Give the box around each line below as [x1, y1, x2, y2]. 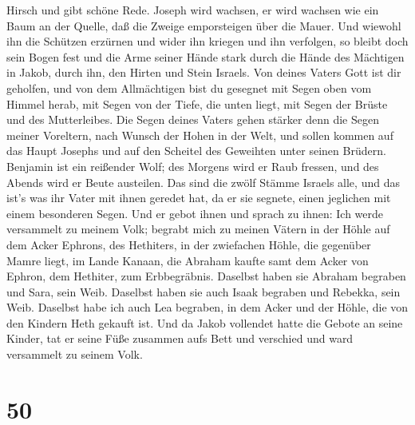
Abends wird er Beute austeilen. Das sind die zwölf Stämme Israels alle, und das [6, 173, 400, 190]
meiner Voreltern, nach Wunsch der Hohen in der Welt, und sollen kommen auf [6, 126, 393, 143]
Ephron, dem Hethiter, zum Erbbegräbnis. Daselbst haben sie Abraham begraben [6, 268, 406, 284]
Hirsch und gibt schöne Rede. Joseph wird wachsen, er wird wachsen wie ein [6, 2, 379, 18]
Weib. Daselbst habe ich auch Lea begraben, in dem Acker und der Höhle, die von [6, 299, 409, 316]
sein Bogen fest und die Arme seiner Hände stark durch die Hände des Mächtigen [6, 48, 405, 65]
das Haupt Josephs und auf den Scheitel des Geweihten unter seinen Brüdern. [6, 142, 386, 159]
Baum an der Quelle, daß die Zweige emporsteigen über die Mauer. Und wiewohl [6, 17, 401, 34]
